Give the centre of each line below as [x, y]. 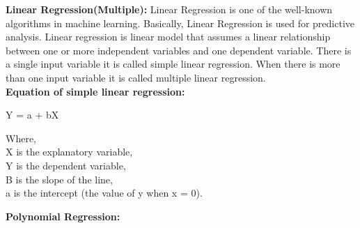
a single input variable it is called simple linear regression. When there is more [173, 64]
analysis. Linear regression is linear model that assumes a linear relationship [168, 37]
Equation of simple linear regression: [95, 91]
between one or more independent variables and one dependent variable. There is [179, 50]
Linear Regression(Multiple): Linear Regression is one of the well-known [169, 9]
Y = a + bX [32, 115]
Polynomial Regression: [63, 216]
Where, [21, 138]
